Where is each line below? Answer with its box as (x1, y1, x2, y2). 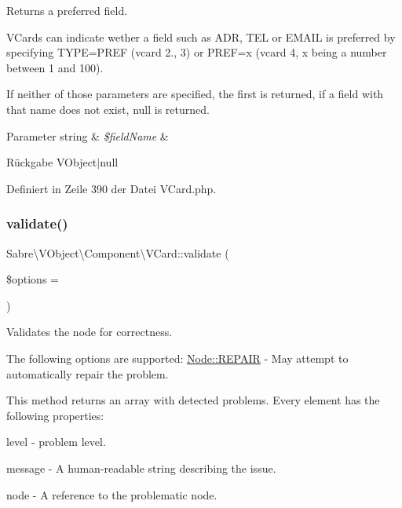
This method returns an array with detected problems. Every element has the (6, 392, 380, 408)
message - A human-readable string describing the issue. (6, 459, 276, 476)
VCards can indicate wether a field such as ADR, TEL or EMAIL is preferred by (6, 28, 396, 45)
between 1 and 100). (6, 59, 104, 75)
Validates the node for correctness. (6, 323, 173, 340)
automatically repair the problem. (6, 365, 169, 382)
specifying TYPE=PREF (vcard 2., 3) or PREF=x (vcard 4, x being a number (6, 44, 387, 60)
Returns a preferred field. (6, 2, 128, 18)
